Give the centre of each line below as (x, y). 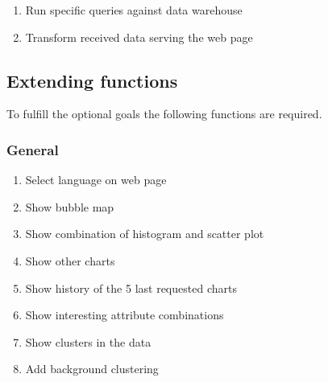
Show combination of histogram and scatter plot (145, 234)
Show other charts (70, 260)
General (33, 149)
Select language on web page (96, 180)
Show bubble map (70, 206)
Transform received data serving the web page (139, 37)
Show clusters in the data (88, 341)
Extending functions (92, 80)
